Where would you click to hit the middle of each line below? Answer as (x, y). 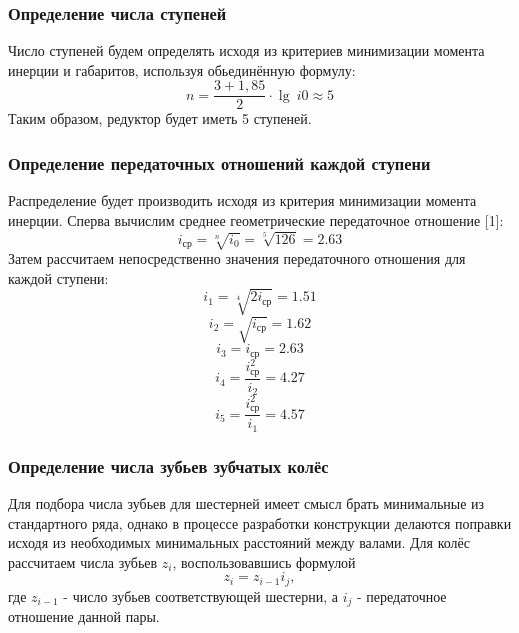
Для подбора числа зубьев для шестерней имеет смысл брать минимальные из (246, 502)
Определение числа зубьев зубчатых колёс (168, 465)
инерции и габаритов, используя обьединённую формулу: (182, 69)
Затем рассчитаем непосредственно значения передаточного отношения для (237, 258)
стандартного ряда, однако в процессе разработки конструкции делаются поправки (260, 522)
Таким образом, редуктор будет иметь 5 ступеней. (160, 118)
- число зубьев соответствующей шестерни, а (201, 595)
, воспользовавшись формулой (264, 561)
